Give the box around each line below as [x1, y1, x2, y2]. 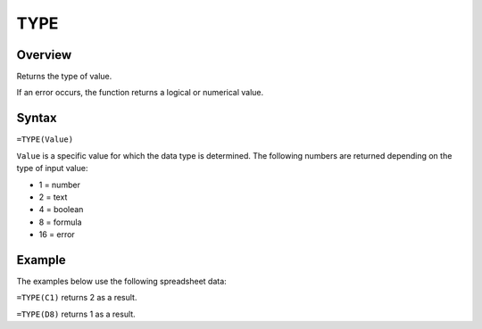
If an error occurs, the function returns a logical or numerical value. [16, 87, 264, 98]
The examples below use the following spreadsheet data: [16, 276, 227, 286]
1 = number [38, 179, 80, 190]
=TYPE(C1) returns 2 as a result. [16, 292, 137, 303]
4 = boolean [38, 204, 84, 215]
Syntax [16, 111, 57, 126]
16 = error [38, 229, 75, 240]
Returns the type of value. [16, 71, 112, 82]
